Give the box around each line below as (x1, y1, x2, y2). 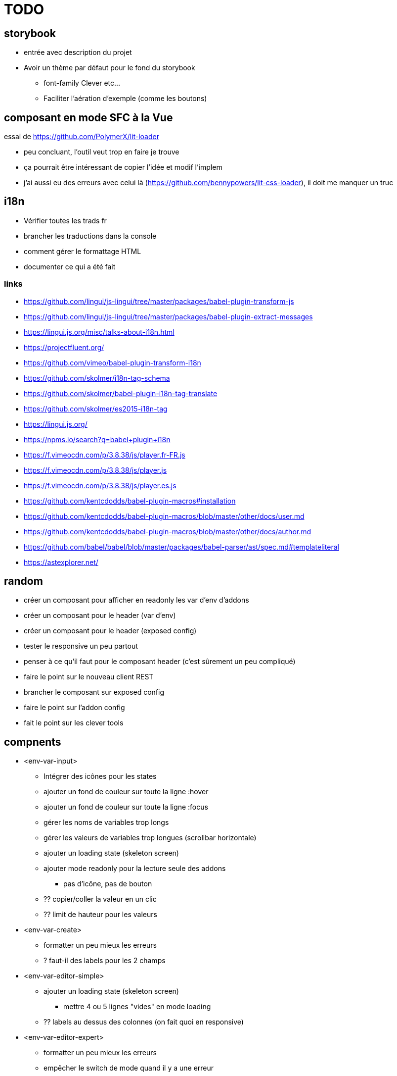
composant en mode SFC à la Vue (4, 111, 173, 124)
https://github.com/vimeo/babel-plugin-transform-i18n (24, 358, 201, 367)
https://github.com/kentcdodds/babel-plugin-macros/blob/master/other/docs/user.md (24, 512, 305, 520)
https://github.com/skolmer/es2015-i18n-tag (24, 404, 168, 413)
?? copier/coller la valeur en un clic (44, 895, 157, 904)
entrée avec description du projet (24, 48, 132, 57)
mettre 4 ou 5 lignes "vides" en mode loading (63, 1002, 211, 1011)
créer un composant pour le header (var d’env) (24, 611, 176, 620)
